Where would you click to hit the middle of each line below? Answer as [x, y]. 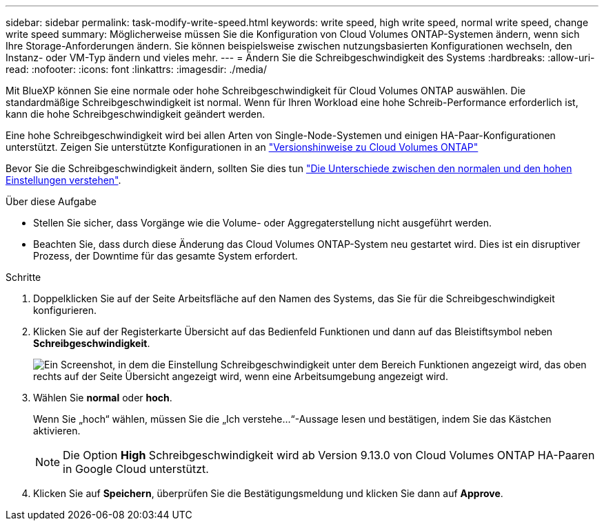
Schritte [23, 277]
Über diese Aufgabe [51, 201]
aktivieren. [57, 431]
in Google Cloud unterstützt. [136, 469]
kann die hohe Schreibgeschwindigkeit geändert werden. [135, 114]
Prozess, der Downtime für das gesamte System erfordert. [165, 256]
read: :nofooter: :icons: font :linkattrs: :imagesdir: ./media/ [136, 69]
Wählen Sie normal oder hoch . [103, 398]
